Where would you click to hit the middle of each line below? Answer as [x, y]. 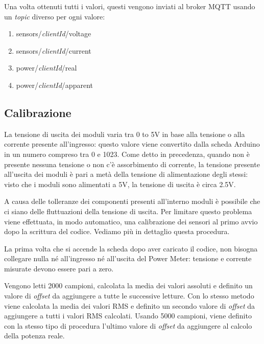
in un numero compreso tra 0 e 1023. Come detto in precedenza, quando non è [127, 154]
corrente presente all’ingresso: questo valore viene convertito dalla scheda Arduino [132, 144]
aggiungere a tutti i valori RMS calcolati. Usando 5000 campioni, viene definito [128, 316]
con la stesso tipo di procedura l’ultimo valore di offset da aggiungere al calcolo [128, 325]
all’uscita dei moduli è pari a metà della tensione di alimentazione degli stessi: [126, 174]
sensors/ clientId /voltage [54, 33]
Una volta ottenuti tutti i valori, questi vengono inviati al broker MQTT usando [130, 6]
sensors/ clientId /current [54, 50]
